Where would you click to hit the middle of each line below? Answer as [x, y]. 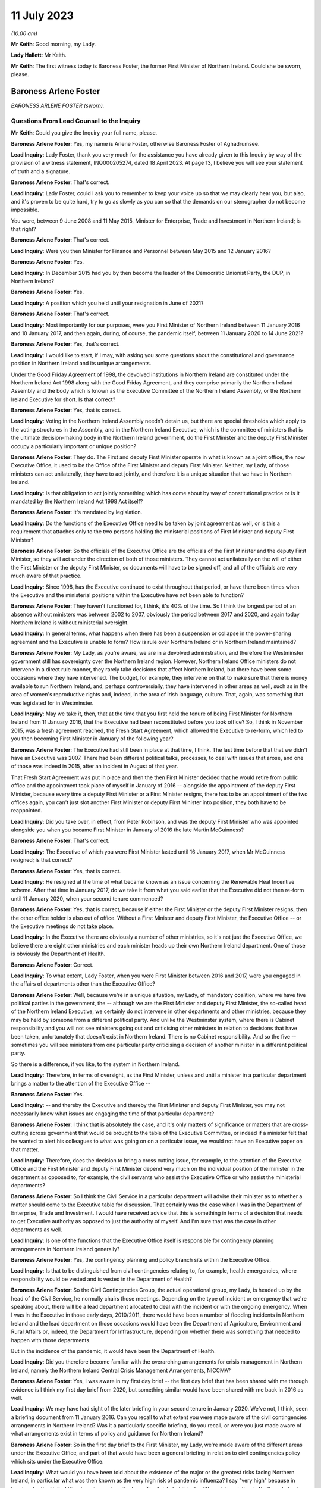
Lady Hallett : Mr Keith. [39, 55]
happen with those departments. [51, 1340]
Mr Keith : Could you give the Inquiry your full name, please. [84, 133]
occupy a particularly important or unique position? [74, 446]
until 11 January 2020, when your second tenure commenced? [87, 898]
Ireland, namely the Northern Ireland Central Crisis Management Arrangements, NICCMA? [121, 1370]
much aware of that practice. [46, 576]
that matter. [25, 1149]
